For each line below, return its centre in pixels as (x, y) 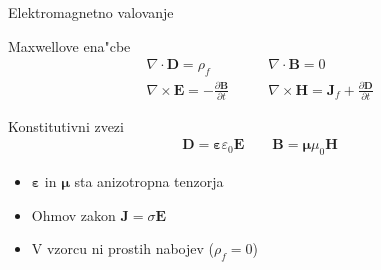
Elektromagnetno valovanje (91, 12)
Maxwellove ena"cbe (69, 45)
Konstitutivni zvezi (66, 125)
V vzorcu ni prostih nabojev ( (122, 248)
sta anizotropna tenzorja (149, 181)
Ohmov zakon (73, 214)
